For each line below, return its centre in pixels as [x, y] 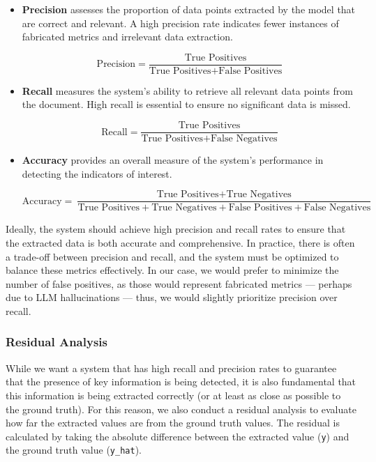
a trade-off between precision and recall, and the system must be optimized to [172, 256]
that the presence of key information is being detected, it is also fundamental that [181, 382]
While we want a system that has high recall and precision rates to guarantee [171, 368]
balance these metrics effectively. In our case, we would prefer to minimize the [172, 270]
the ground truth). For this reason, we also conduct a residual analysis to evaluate [181, 409]
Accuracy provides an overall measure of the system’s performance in [173, 160]
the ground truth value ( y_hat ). [74, 450]
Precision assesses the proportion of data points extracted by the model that [189, 9]
